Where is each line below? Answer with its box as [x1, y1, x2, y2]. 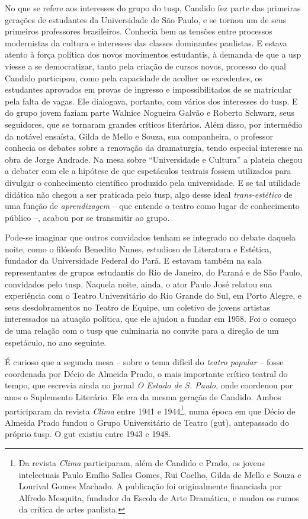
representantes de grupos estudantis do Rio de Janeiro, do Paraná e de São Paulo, [5, 266, 303, 279]
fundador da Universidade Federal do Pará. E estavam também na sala [5, 254, 262, 267]
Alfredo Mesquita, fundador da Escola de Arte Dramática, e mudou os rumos [18, 491, 299, 504]
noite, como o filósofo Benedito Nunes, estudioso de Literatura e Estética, [5, 242, 272, 255]
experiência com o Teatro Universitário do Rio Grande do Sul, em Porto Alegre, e [5, 289, 301, 302]
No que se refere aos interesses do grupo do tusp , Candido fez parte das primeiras [5, 2, 301, 14]
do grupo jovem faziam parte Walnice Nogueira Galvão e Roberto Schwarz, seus [5, 106, 295, 119]
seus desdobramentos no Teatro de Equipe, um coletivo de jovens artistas [5, 300, 271, 313]
